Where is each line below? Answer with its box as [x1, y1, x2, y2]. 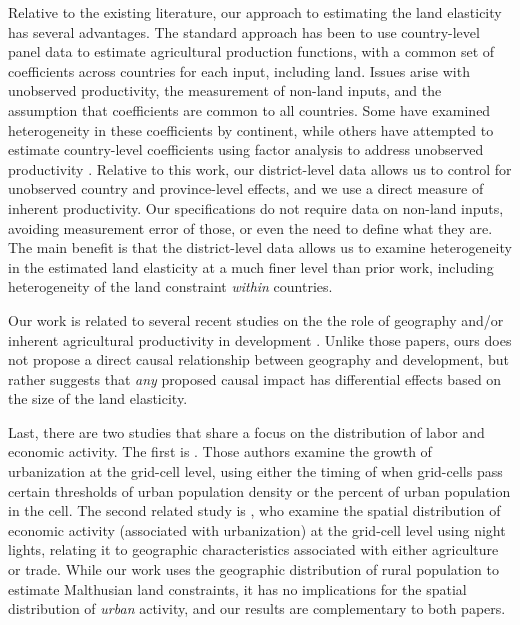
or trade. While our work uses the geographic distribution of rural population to [8, 559, 500, 580]
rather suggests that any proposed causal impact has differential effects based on [8, 368, 502, 389]
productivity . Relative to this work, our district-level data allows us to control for [8, 158, 512, 179]
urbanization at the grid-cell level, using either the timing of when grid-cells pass [8, 461, 503, 482]
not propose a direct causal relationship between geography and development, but [8, 349, 509, 370]
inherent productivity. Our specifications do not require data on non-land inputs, [8, 197, 504, 218]
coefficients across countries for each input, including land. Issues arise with [8, 60, 470, 81]
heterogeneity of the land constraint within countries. [8, 276, 333, 297]
